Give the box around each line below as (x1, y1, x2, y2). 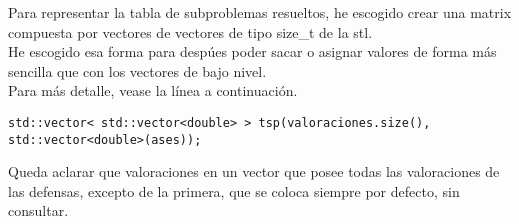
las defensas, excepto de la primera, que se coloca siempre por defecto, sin (8, 180, 460, 201)
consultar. (8, 200, 69, 221)
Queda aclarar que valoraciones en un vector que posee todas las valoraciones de (8, 161, 500, 182)
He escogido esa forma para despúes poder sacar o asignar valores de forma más (8, 41, 497, 62)
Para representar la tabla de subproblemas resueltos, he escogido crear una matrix (8, 2, 512, 22)
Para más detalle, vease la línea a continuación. (8, 80, 298, 101)
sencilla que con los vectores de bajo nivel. (8, 60, 267, 81)
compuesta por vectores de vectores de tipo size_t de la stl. (8, 21, 373, 42)
